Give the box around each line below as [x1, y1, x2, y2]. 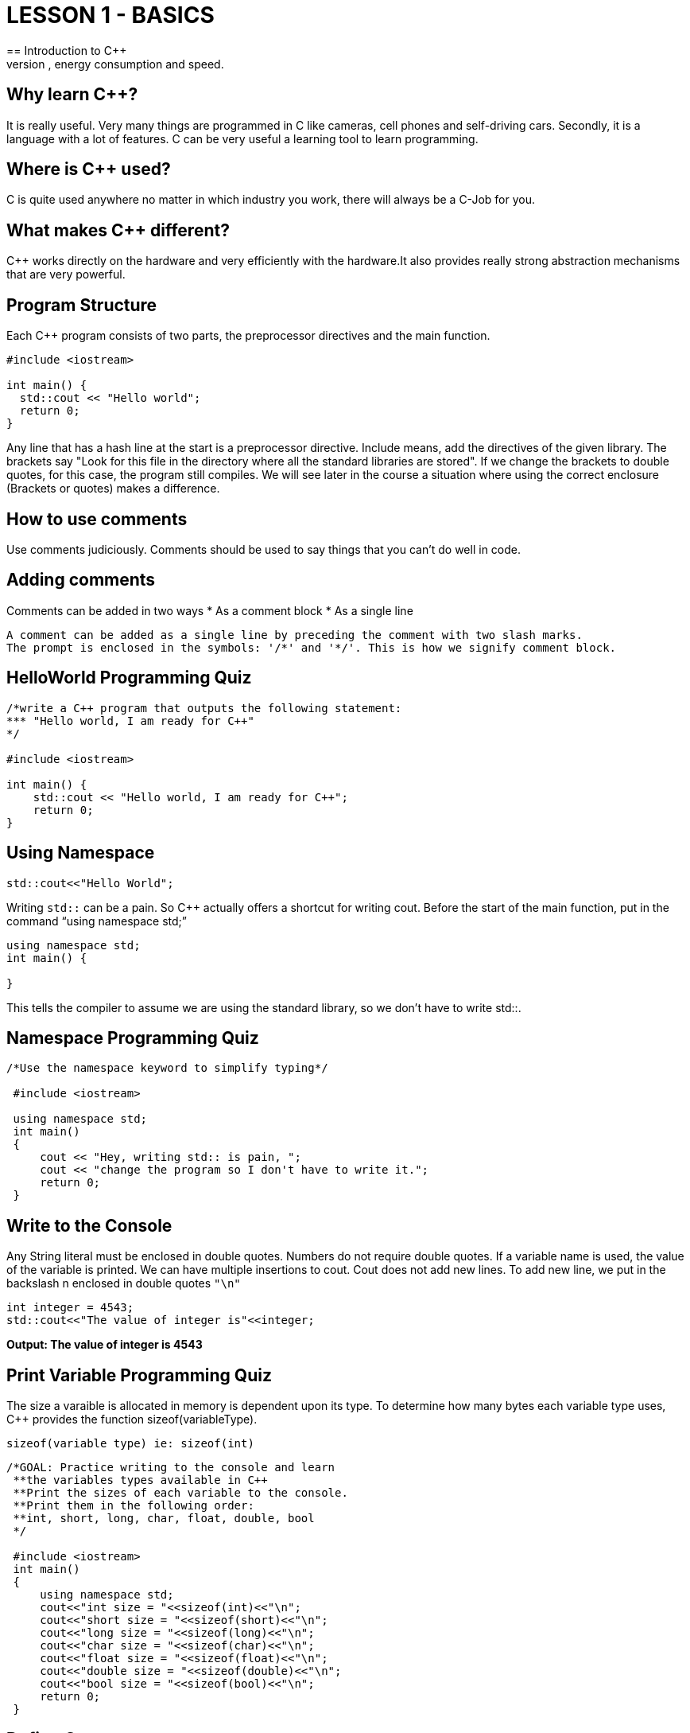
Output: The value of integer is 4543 [6, 1338, 203, 1352]
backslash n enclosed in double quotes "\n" [6, 1276, 241, 1291]
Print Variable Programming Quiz [6, 1365, 272, 1385]
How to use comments [6, 508, 188, 529]
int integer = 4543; [6, 1301, 134, 1314]
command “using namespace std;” [6, 913, 187, 928]
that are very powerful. [6, 267, 126, 282]
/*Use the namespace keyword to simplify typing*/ [6, 1061, 328, 1075]
